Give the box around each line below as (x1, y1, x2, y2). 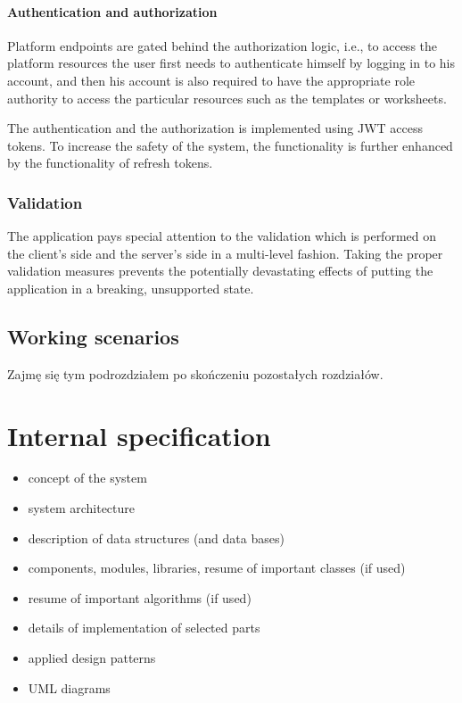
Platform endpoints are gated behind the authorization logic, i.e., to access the (7, 36, 438, 54)
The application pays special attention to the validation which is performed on (7, 227, 436, 245)
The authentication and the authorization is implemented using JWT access (7, 119, 424, 137)
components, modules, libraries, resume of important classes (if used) (28, 558, 406, 577)
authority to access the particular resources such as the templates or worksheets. (7, 88, 447, 107)
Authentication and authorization (7, 2, 218, 21)
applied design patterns (28, 649, 156, 667)
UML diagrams (28, 678, 111, 697)
